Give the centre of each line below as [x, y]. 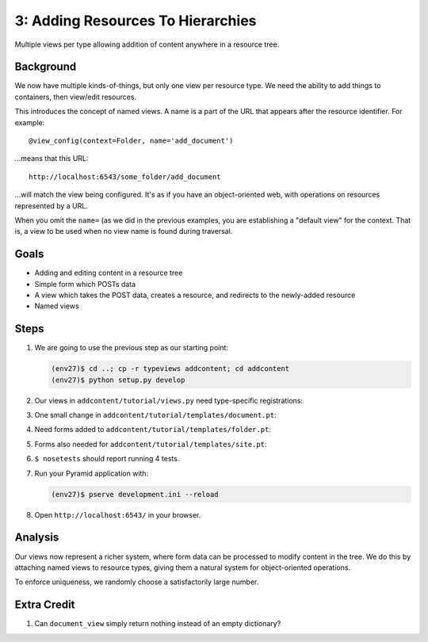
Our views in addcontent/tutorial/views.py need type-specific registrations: [169, 400]
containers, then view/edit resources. [76, 97]
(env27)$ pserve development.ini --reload [135, 494]
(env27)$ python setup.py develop [118, 380]
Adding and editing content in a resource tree [109, 273]
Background [46, 67]
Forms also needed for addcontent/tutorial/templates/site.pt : [151, 444]
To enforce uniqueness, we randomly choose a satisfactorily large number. [137, 582]
